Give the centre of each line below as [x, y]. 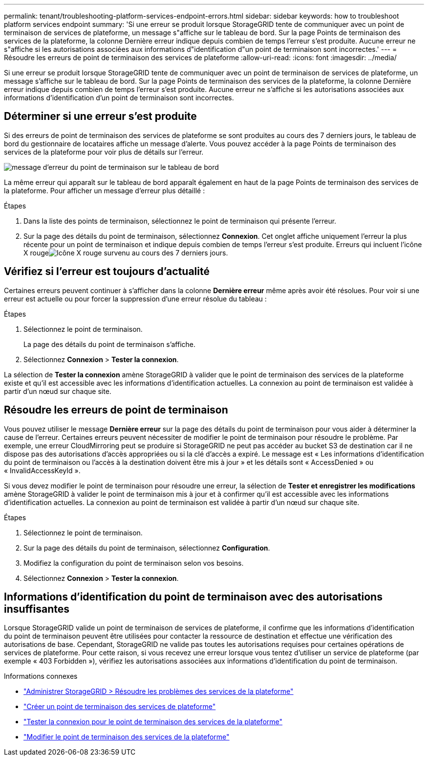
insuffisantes [37, 609]
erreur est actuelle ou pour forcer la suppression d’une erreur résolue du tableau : [135, 299]
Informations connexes [41, 676]
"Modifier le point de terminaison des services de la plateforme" [127, 737]
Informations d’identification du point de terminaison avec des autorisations [193, 597]
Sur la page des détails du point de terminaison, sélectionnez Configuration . [147, 548]
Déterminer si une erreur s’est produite [100, 116]
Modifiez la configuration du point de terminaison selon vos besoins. [134, 563]
